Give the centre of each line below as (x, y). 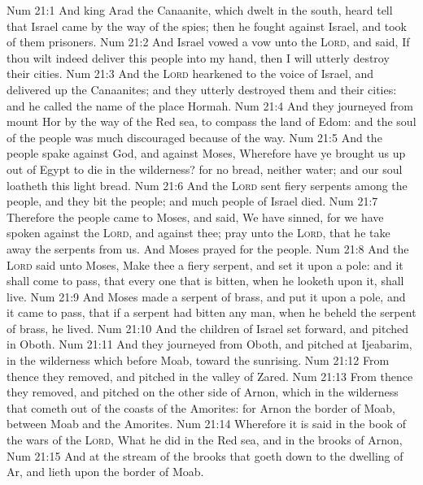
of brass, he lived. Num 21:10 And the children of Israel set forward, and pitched (208, 328)
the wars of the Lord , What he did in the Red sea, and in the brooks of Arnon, (205, 440)
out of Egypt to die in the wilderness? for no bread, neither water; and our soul (205, 169)
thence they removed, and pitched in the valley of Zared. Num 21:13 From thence (210, 376)
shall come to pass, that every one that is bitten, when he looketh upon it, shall (205, 281)
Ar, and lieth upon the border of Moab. (105, 472)
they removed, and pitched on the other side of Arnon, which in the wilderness (203, 392)
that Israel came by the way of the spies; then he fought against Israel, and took (207, 26)
